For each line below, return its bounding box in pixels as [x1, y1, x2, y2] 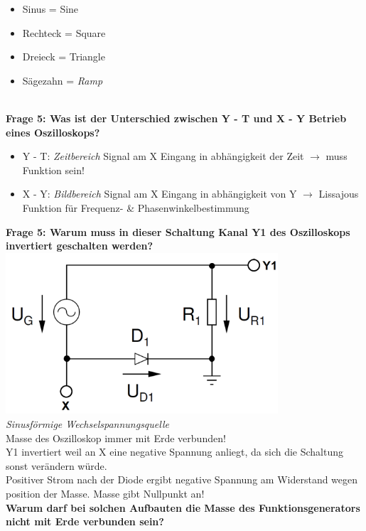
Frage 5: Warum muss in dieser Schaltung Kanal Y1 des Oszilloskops [6, 224, 350, 239]
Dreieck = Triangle [22, 49, 105, 64]
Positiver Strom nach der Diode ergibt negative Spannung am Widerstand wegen [6, 472, 358, 487]
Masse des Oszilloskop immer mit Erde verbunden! [6, 430, 226, 445]
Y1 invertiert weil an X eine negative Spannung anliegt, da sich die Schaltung [6, 444, 344, 459]
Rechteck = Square [22, 25, 106, 40]
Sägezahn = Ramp [22, 73, 103, 87]
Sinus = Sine [22, 1, 79, 16]
